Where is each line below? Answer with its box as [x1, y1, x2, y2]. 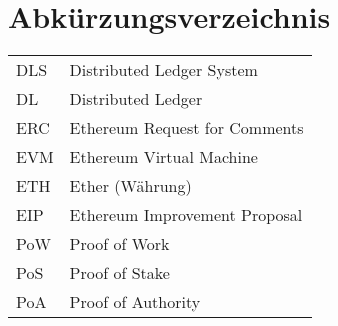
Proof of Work [69, 232, 170, 256]
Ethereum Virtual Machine [69, 145, 258, 169]
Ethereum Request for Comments [69, 116, 304, 140]
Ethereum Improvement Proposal [69, 203, 303, 227]
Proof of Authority [69, 290, 201, 314]
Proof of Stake [69, 261, 170, 285]
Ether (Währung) [69, 174, 192, 198]
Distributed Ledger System [69, 58, 258, 82]
